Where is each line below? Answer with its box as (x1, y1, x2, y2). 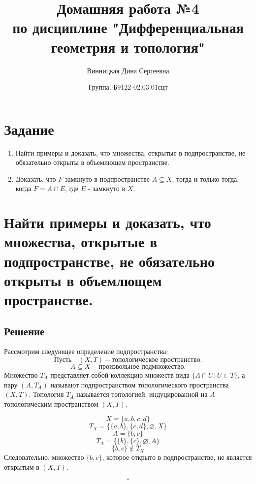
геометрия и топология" (51, 36, 205, 57)
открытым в (4, 461, 39, 472)
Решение (4, 323, 45, 338)
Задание (4, 119, 54, 139)
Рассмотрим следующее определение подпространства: (4, 346, 168, 356)
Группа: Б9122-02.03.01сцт (88, 82, 168, 92)
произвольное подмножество (98, 363, 184, 370)
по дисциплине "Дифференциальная (12, 17, 244, 37)
